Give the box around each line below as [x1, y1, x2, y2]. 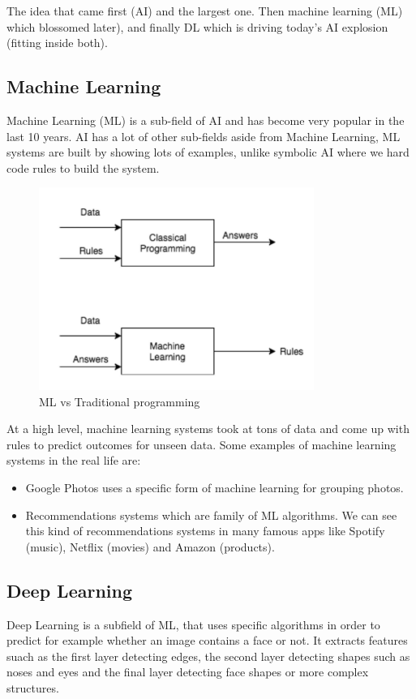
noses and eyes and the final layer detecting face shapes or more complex [6, 663, 369, 680]
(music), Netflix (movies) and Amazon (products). [25, 538, 275, 555]
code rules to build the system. [6, 159, 160, 176]
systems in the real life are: [6, 452, 141, 469]
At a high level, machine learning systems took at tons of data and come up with [6, 420, 410, 437]
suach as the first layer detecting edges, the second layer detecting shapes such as [6, 647, 410, 664]
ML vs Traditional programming [39, 392, 200, 410]
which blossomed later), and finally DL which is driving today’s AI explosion [6, 18, 388, 35]
